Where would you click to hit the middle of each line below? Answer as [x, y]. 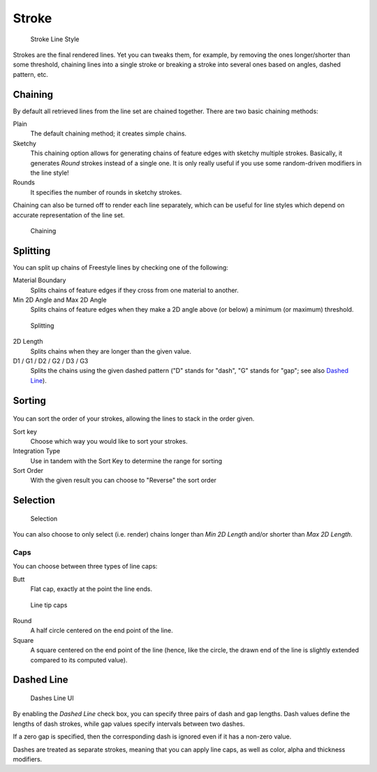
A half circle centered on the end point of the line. [102, 631]
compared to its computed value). [79, 660]
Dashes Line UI [52, 698]
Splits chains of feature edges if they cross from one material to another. [134, 290]
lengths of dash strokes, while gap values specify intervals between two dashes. [129, 724]
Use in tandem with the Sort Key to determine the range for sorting [126, 460]
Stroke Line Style [55, 39]
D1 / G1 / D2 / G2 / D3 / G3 [51, 360]
